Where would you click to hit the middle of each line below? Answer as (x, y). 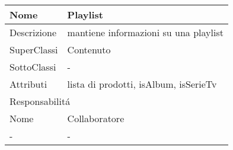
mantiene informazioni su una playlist (145, 32)
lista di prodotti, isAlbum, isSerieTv (142, 84)
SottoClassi (33, 67)
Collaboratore (96, 118)
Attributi (28, 84)
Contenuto (89, 50)
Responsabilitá (40, 101)
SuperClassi (34, 50)
